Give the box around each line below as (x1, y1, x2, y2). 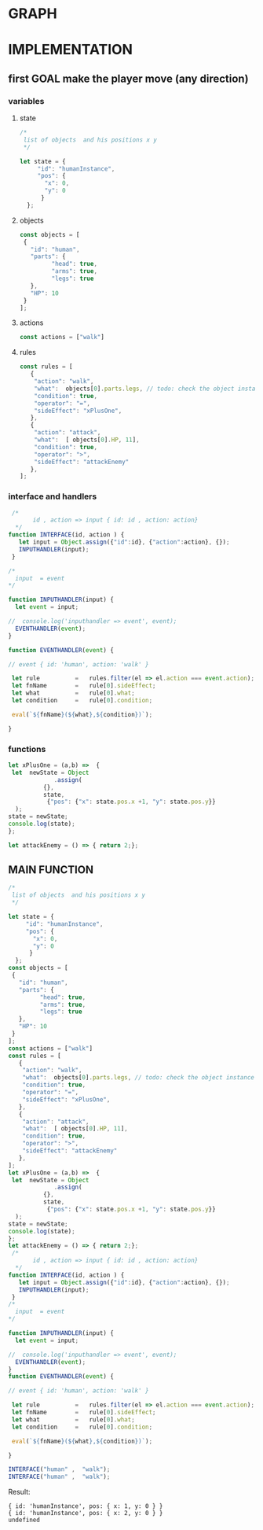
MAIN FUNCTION (8, 863, 94, 877)
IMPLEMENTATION (8, 41, 133, 59)
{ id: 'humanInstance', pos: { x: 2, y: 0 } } (8, 1510, 163, 1517)
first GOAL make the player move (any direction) (8, 72, 249, 85)
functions (8, 743, 46, 754)
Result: (8, 1488, 31, 1497)
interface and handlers (8, 491, 97, 502)
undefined (8, 1516, 41, 1524)
